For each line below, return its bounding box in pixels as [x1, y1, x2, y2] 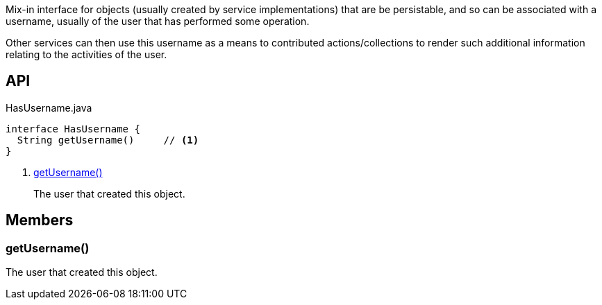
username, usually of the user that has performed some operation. [6, 15, 310, 27]
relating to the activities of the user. [6, 49, 167, 60]
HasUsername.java [6, 101, 92, 114]
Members [6, 211, 74, 229]
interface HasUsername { [6, 123, 140, 134]
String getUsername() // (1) [17, 134, 199, 146]
